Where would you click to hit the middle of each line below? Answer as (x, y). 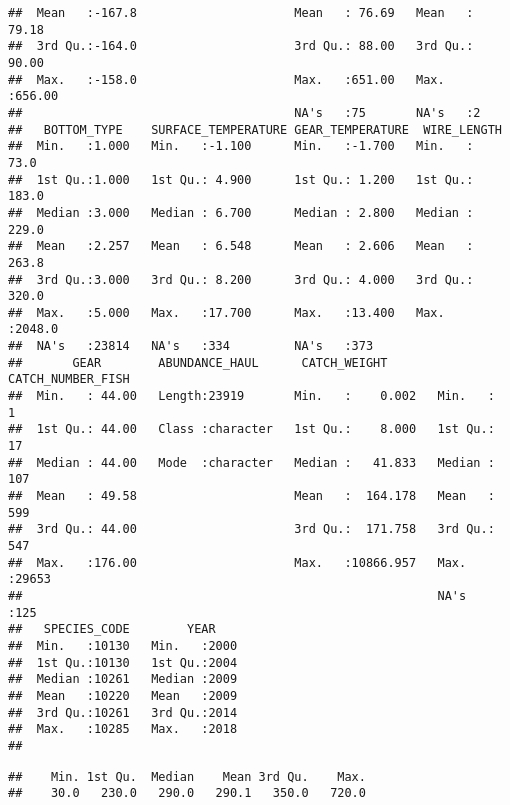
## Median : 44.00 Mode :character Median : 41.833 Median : (251, 462)
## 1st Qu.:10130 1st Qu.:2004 (123, 662)
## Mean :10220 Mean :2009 (123, 695)
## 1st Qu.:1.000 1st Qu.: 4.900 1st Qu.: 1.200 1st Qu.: (241, 179)
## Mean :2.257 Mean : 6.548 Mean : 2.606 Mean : (241, 246)
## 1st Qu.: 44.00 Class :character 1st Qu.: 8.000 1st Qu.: (251, 429)
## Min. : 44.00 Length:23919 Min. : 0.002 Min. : (251, 396)
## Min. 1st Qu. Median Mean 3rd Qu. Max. (187, 776)
